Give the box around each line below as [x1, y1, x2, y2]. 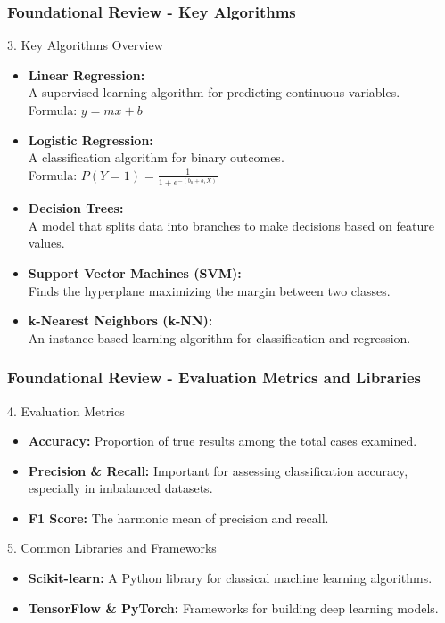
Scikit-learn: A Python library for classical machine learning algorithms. [28, 569, 433, 587]
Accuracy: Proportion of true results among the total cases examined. [28, 431, 417, 450]
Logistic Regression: [28, 130, 153, 149]
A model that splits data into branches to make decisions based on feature [28, 216, 434, 234]
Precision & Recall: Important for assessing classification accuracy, [28, 461, 408, 480]
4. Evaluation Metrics [7, 401, 125, 420]
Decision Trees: [28, 199, 124, 217]
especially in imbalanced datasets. [28, 479, 213, 497]
